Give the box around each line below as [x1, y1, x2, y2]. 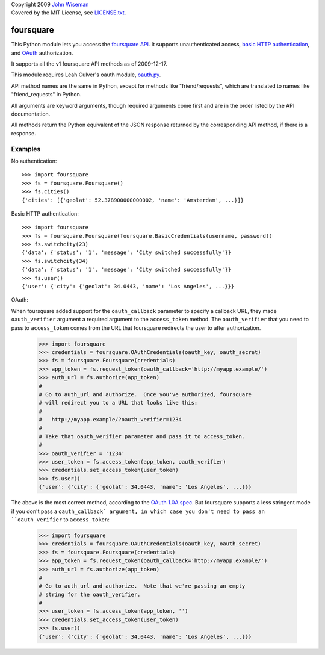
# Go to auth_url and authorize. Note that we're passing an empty [39, 583, 246, 589]
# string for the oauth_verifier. [39, 591, 141, 598]
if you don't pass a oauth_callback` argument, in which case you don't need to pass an [11, 508, 265, 515]
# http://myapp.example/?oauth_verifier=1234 [39, 416, 182, 423]
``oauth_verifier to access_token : [11, 515, 110, 523]
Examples [11, 144, 41, 153]
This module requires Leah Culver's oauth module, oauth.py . [11, 71, 161, 78]
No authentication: [11, 157, 57, 164]
